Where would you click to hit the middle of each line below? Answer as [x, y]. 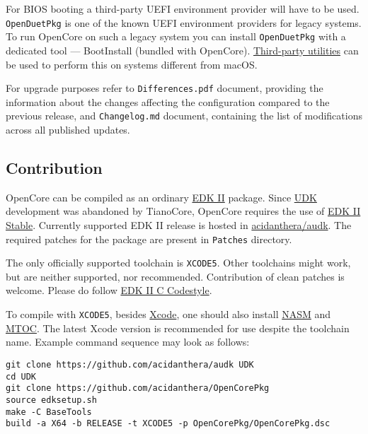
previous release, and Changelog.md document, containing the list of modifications [184, 116]
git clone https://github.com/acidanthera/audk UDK [130, 364]
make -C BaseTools [49, 412]
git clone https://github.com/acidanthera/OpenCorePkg [138, 388]
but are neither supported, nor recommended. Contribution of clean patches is [175, 276]
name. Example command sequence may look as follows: [128, 342]
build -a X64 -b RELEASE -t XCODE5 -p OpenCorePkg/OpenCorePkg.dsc [168, 424]
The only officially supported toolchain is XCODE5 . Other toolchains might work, [178, 263]
